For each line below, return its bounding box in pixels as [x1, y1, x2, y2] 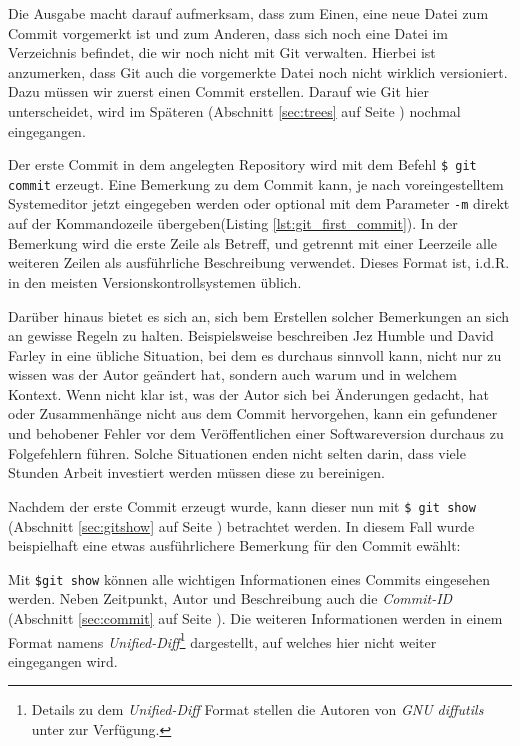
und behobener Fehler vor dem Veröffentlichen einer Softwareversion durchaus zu [8, 423, 504, 444]
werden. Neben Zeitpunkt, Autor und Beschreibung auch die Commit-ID [8, 588, 453, 609]
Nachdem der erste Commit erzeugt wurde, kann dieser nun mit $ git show [8, 495, 476, 516]
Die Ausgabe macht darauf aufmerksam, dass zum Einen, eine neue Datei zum [8, 3, 489, 23]
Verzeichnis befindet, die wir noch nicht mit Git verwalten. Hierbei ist [8, 42, 436, 63]
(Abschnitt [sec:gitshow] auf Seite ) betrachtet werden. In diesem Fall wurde [8, 515, 475, 536]
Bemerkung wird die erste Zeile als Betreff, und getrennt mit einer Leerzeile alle [8, 232, 497, 253]
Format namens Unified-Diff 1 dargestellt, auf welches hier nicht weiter [8, 628, 437, 652]
